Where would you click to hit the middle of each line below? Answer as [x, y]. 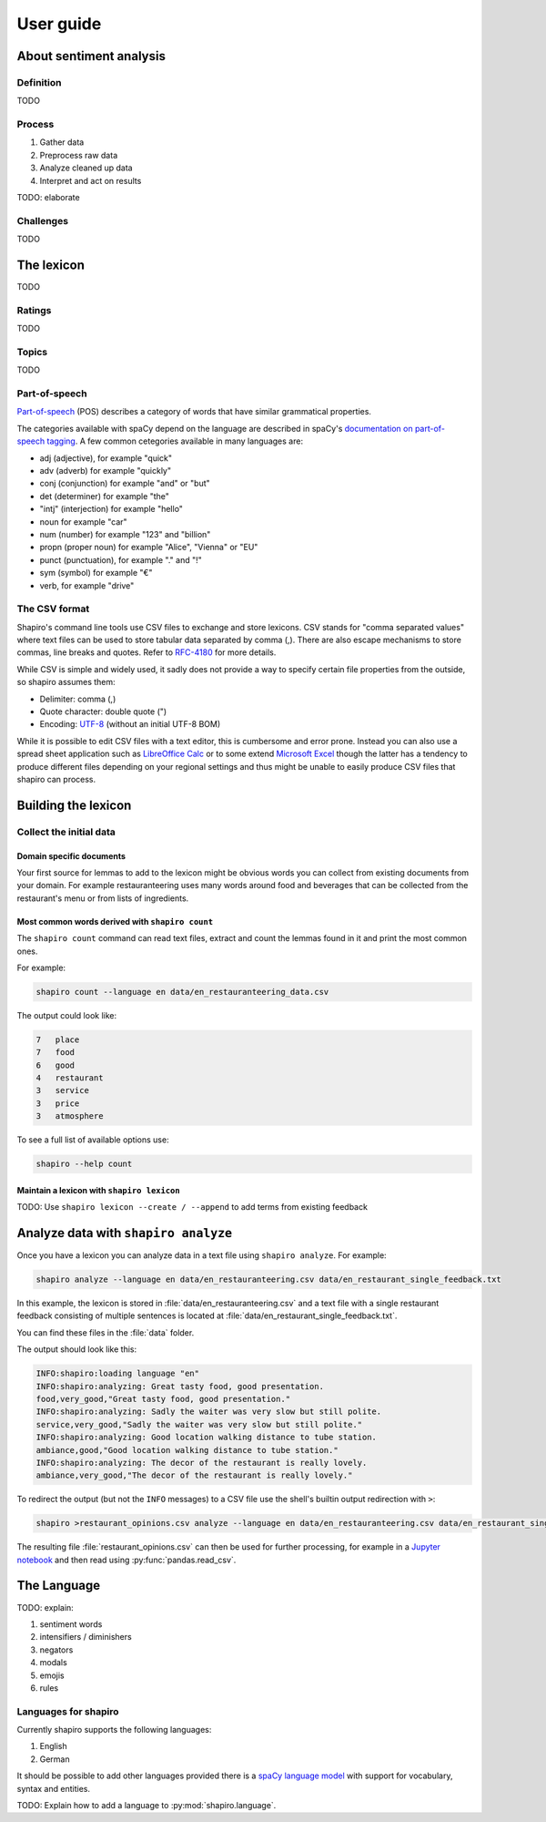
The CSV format [53, 609]
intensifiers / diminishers [86, 1637]
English [53, 1746]
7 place [58, 1039]
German [55, 1759]
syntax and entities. [54, 1788]
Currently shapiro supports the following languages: [114, 1730]
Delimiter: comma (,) [78, 699]
